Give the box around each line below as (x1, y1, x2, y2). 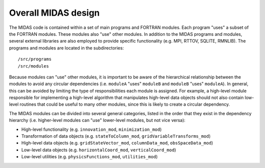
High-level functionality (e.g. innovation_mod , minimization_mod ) (21, 126, 162, 132)
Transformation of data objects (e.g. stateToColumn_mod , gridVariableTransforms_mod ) (21, 133, 211, 139)
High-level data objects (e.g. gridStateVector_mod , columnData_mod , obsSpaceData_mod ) (21, 140, 213, 146)
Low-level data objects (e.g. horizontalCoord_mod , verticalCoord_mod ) (21, 147, 176, 153)
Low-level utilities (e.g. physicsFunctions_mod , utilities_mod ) (21, 154, 158, 160)
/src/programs (18, 56, 52, 62)
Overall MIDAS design (9, 7, 100, 18)
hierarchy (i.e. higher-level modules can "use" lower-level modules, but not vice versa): (9, 118, 186, 123)
